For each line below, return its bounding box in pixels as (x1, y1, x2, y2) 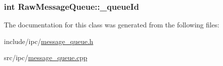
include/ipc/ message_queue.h (4, 36, 93, 46)
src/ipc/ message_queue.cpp (4, 52, 88, 63)
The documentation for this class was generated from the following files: (4, 20, 220, 30)
